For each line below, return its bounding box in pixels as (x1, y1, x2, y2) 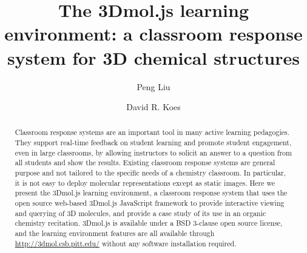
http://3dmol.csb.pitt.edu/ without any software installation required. (15, 238, 237, 248)
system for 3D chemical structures (7, 45, 300, 70)
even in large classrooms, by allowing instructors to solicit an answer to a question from (15, 147, 292, 157)
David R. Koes (126, 100, 181, 113)
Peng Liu (137, 80, 170, 93)
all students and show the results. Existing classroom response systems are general (15, 157, 275, 168)
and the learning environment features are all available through (15, 228, 215, 238)
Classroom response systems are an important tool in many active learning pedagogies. (15, 127, 289, 137)
